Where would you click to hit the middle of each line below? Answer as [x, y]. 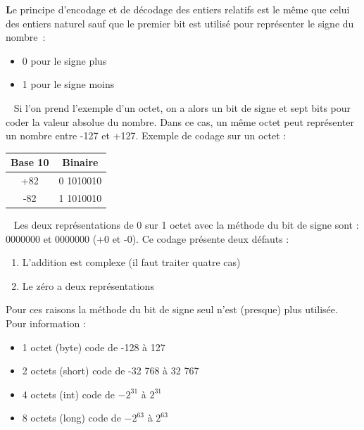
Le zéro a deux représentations [88, 285]
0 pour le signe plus [64, 60]
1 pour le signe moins [68, 84]
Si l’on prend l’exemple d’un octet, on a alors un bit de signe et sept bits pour [182, 107]
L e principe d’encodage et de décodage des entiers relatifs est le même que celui [178, 9]
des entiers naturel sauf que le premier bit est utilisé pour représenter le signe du [180, 23]
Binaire [80, 162]
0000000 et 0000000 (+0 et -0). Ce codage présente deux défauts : [148, 238]
